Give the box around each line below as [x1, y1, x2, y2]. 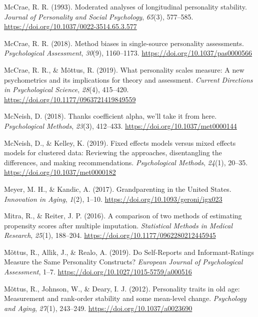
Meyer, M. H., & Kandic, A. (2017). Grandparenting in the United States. [4, 183, 231, 194]
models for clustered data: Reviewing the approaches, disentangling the [4, 147, 222, 158]
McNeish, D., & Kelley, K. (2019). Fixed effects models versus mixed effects [4, 137, 236, 148]
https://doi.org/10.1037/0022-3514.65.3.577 [4, 21, 137, 32]
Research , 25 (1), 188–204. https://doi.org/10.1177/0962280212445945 [4, 230, 216, 240]
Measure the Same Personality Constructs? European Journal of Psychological [4, 256, 243, 267]
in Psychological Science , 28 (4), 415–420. [4, 84, 129, 95]
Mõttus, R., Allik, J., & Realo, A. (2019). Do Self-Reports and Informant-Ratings [4, 246, 254, 257]
